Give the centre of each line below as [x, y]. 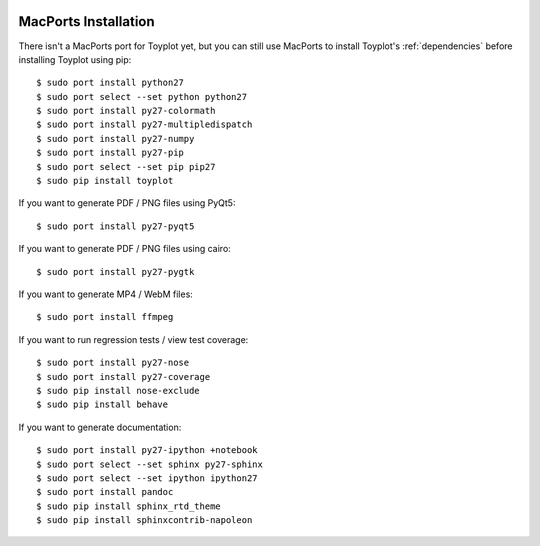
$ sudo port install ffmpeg [105, 317]
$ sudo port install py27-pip [110, 153]
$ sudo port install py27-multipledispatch [144, 124]
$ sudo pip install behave [102, 404]
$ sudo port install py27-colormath [126, 111]
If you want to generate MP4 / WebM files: [106, 294]
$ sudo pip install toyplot [105, 181]
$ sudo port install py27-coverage [123, 376]
